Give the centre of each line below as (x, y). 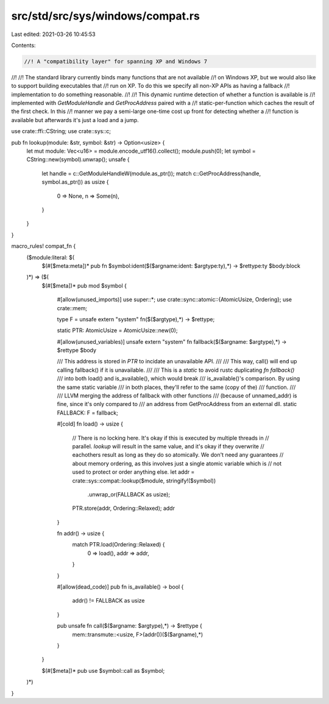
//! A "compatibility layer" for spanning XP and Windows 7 (116, 61)
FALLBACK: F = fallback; (87, 413)
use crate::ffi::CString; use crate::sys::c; (61, 131)
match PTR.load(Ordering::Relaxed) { (119, 545)
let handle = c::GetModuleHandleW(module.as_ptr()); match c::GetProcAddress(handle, (151, 173)
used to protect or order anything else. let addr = (133, 472)
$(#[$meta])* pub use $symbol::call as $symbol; (103, 670)
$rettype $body (77, 350)
